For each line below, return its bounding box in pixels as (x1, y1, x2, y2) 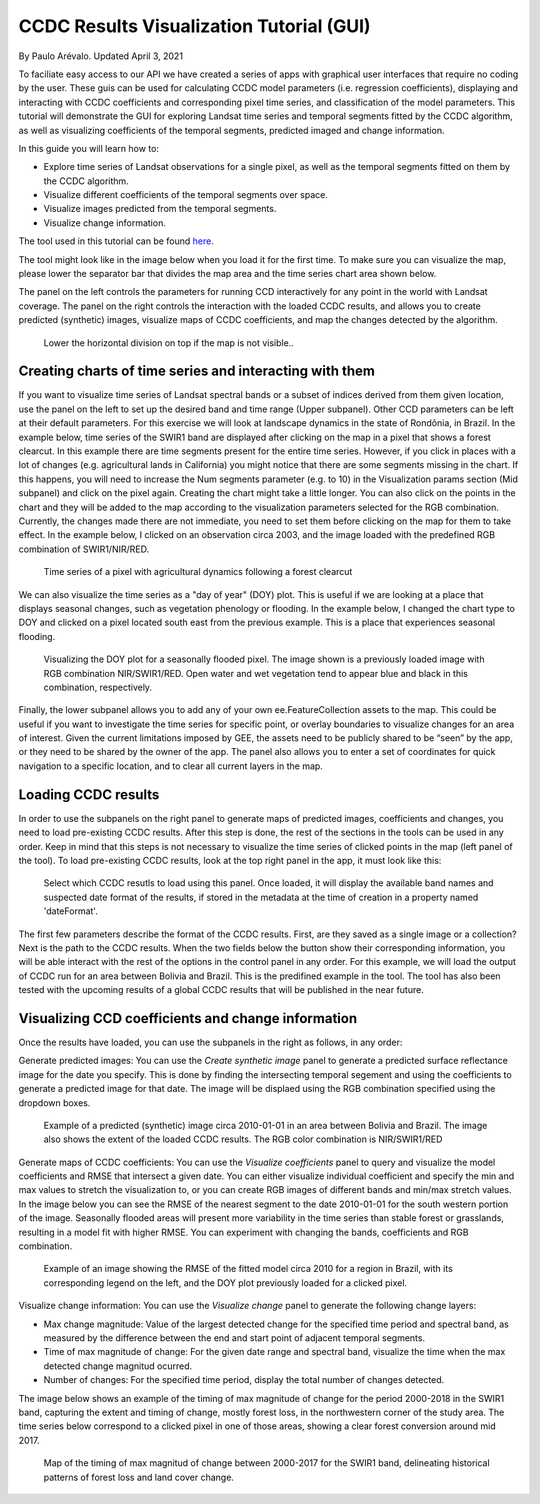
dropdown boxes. (18, 1096, 91, 1109)
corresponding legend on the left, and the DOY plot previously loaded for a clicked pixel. (43, 1276, 408, 1289)
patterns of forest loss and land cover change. (43, 1471, 235, 1483)
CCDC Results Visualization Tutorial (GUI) (18, 15, 371, 37)
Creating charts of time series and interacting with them (18, 363, 375, 380)
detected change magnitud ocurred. (43, 1360, 193, 1372)
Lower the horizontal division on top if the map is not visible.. (43, 336, 294, 349)
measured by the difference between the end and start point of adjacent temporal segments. (43, 1332, 425, 1344)
